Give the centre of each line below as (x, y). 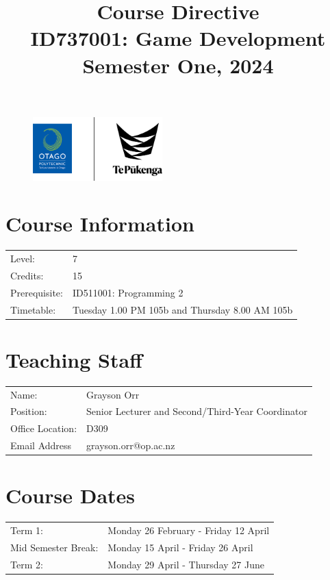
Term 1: (27, 530)
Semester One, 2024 (178, 65)
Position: (29, 411)
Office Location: (44, 428)
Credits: (27, 275)
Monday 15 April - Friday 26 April (180, 547)
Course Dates (71, 495)
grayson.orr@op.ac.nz (131, 445)
